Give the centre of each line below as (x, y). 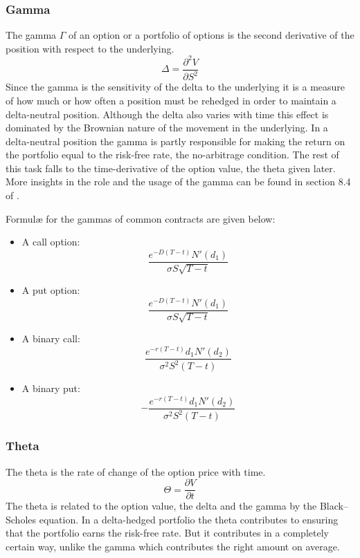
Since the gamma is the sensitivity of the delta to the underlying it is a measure (175, 87)
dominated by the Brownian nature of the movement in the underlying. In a (167, 128)
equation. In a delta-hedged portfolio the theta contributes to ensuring (189, 519)
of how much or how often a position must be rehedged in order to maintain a (171, 100)
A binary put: (51, 388)
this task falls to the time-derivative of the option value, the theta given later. (171, 168)
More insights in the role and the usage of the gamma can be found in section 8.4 (178, 182)
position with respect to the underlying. (90, 48)
